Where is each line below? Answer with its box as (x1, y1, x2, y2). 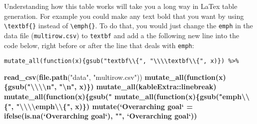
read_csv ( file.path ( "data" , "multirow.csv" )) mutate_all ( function (4, 71, 216, 82)
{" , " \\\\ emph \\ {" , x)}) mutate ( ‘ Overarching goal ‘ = (4, 101, 193, 111)
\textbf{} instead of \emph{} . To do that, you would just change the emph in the (4, 20, 253, 31)
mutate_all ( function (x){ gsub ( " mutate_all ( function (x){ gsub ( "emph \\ (4, 91, 250, 101)
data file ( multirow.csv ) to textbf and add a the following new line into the (4, 30, 240, 40)
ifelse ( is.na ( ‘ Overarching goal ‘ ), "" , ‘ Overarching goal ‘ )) (4, 111, 197, 121)
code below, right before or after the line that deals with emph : (4, 40, 194, 50)
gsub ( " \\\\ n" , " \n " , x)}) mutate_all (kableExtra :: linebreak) (8, 81, 217, 92)
